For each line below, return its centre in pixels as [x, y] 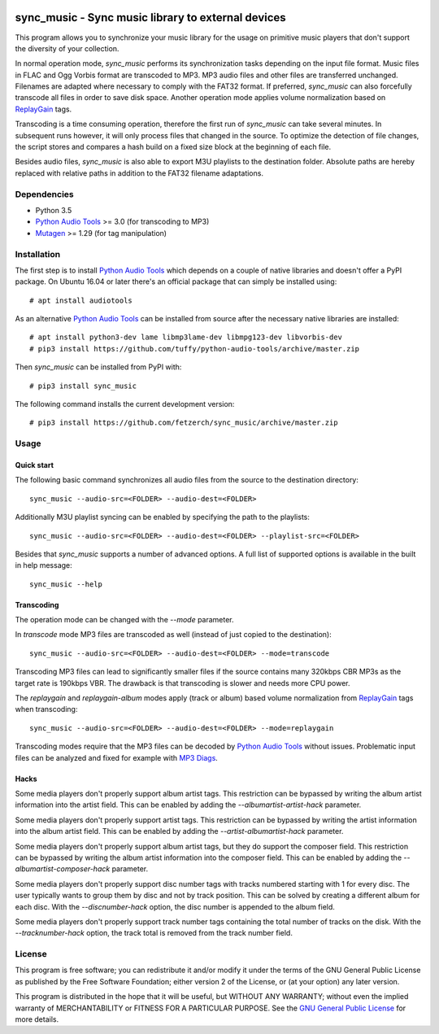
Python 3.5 [54, 210]
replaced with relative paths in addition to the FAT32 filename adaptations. [139, 173]
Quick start [35, 465]
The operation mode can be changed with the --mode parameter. [125, 620]
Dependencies [45, 194]
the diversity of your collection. [67, 48]
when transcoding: [46, 709]
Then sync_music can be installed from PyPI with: [98, 367]
